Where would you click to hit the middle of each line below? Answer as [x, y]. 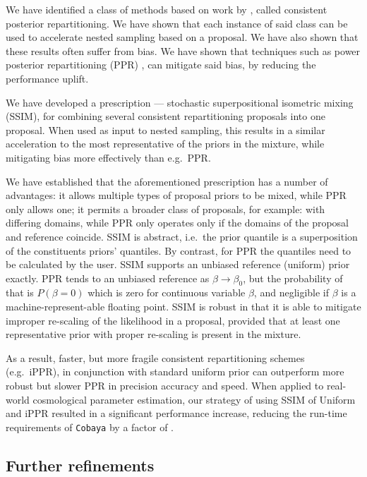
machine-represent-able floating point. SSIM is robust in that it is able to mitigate [183, 307]
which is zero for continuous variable [167, 292]
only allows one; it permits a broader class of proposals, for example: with [166, 209]
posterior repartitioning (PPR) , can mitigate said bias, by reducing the [161, 65]
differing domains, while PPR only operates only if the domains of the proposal [177, 223]
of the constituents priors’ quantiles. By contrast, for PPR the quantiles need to [179, 250]
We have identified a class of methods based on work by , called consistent [167, 9]
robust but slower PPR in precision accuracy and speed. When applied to [165, 386]
